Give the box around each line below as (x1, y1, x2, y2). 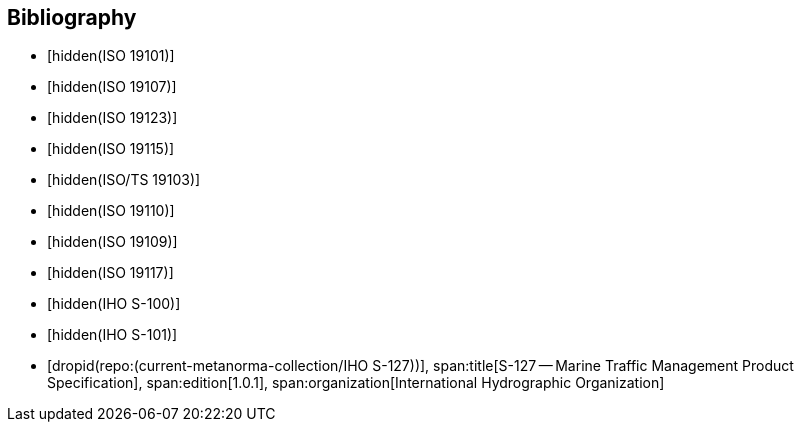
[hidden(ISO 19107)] (47, 78, 177, 96)
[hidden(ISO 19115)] (47, 140, 175, 158)
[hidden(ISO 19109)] (47, 233, 178, 251)
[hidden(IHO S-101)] (47, 326, 178, 344)
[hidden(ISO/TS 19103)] (47, 171, 201, 189)
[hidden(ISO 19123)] (47, 109, 178, 127)
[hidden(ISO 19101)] (47, 47, 175, 65)
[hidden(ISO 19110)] (47, 202, 175, 220)
